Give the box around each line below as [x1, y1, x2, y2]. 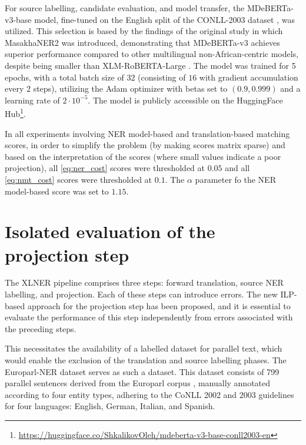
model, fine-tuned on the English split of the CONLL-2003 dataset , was [34, 13, 295, 25]
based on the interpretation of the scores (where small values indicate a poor [5, 150, 281, 162]
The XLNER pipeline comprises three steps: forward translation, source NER [5, 276, 284, 289]
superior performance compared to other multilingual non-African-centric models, [5, 48, 299, 60]
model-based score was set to [5, 185, 109, 197]
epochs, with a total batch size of [5, 71, 124, 83]
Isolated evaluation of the [5, 219, 215, 243]
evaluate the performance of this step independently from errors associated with [5, 311, 293, 323]
